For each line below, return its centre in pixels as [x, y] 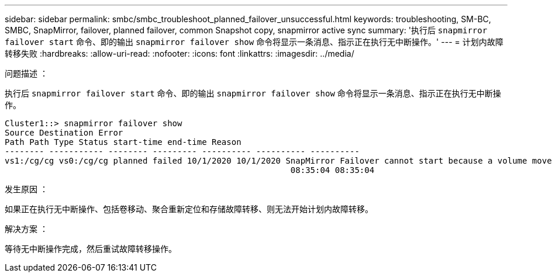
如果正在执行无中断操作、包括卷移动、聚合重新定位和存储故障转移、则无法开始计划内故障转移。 [189, 209]
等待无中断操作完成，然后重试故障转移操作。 [91, 249]
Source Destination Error [64, 133]
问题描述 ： [26, 73]
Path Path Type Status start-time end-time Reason [123, 142]
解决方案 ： [26, 229]
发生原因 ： [26, 189]
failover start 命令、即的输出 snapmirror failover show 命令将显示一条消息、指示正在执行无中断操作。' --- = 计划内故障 [254, 42]
